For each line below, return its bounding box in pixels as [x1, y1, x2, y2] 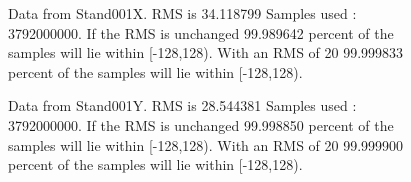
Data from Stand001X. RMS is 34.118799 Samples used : [8, 3, 357, 23]
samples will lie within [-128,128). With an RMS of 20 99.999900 [8, 134, 404, 155]
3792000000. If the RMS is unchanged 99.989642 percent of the [8, 22, 394, 43]
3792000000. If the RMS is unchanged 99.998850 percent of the [8, 114, 394, 135]
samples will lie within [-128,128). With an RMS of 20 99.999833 [8, 42, 404, 63]
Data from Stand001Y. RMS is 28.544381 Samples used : [8, 95, 357, 116]
